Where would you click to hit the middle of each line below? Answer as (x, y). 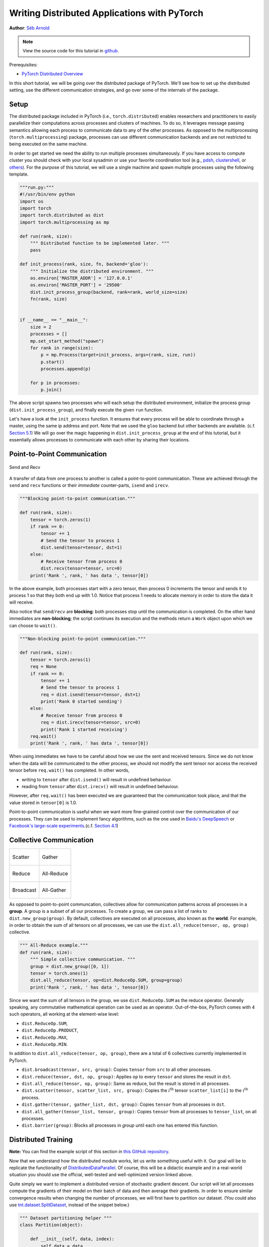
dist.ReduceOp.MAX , (45, 1037)
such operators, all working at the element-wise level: (64, 1014)
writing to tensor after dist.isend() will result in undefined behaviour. (97, 779)
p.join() (51, 390)
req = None (43, 667)
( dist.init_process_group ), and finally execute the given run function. (86, 410)
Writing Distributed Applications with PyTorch (106, 13)
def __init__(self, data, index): (72, 1239)
